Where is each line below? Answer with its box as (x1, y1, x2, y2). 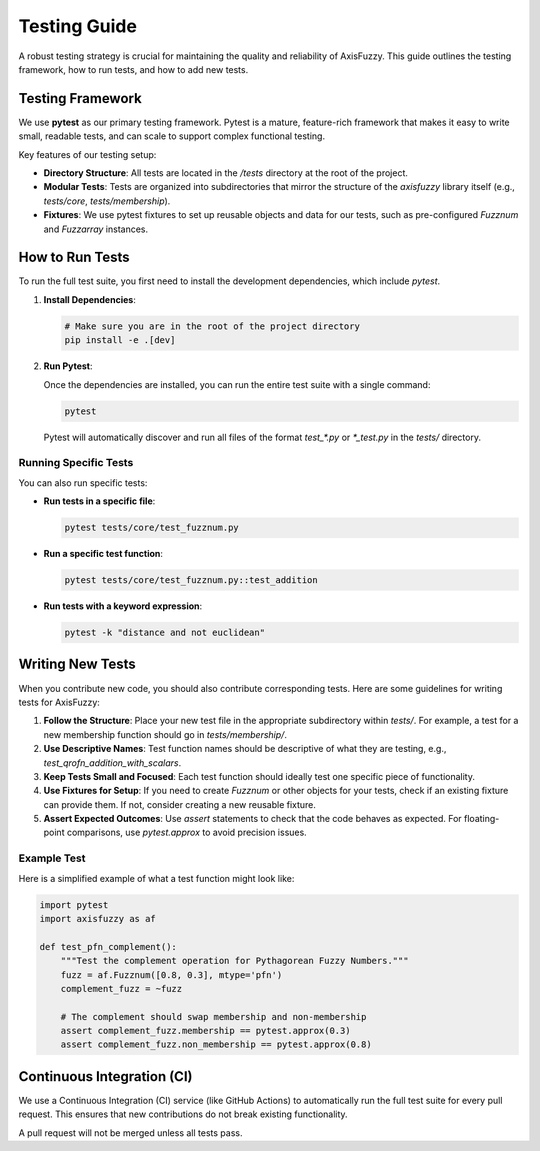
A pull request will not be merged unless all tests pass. (18, 1126, 243, 1139)
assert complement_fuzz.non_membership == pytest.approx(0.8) (60, 1039, 372, 1050)
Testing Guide (18, 15, 137, 37)
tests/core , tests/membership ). (43, 195, 171, 207)
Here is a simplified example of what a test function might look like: (18, 872, 295, 884)
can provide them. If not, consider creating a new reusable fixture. (43, 798, 317, 810)
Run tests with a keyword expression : (43, 600, 203, 612)
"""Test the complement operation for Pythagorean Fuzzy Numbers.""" (60, 955, 409, 967)
